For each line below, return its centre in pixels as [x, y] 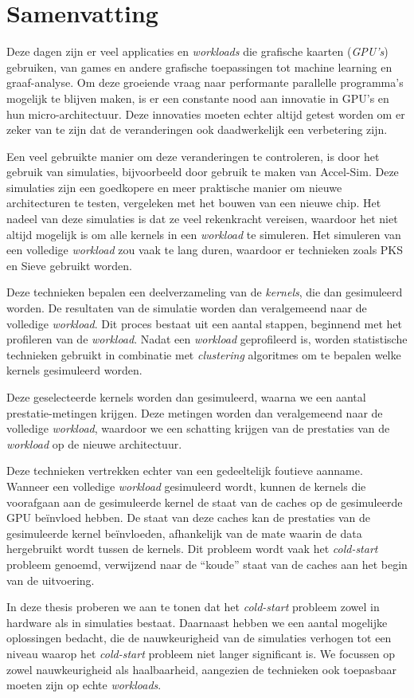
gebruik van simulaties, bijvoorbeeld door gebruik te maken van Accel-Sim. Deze [203, 172]
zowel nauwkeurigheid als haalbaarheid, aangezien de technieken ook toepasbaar [201, 669]
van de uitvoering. [51, 580]
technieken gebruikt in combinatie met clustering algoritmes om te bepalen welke [204, 354]
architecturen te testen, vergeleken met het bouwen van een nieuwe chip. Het [194, 203]
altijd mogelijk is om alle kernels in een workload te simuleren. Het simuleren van [204, 234]
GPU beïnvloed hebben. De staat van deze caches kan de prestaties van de [188, 518]
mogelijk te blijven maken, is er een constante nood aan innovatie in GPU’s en [198, 98]
